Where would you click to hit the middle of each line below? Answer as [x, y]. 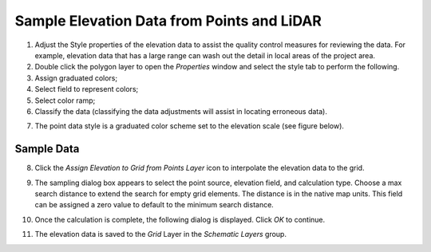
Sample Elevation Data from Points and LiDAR [168, 21]
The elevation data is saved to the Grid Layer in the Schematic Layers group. [161, 234]
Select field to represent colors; [87, 89]
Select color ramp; [65, 100]
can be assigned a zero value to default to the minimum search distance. [154, 205]
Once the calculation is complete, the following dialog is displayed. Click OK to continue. [180, 219]
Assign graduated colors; [76, 78]
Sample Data [47, 149]
